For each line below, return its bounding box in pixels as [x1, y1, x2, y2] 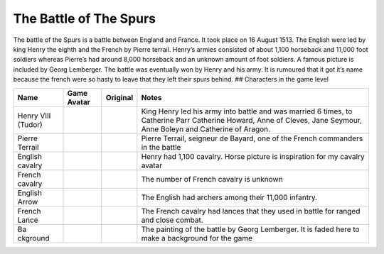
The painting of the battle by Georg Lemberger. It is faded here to [141, 224, 360, 234]
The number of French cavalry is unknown [141, 174, 284, 184]
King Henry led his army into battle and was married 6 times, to [141, 106, 353, 116]
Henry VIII [17, 111, 51, 121]
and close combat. [141, 215, 204, 225]
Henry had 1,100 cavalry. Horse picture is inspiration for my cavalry [141, 151, 366, 161]
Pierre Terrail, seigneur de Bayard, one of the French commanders [141, 133, 363, 143]
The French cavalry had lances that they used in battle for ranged [141, 206, 361, 216]
